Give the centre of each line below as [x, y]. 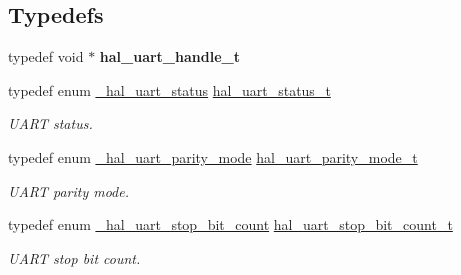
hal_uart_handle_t [169, 56]
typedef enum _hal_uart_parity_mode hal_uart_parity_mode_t [213, 156]
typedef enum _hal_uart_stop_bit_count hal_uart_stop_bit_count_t [230, 224]
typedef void [46, 56]
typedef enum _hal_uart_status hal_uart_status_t [169, 89]
